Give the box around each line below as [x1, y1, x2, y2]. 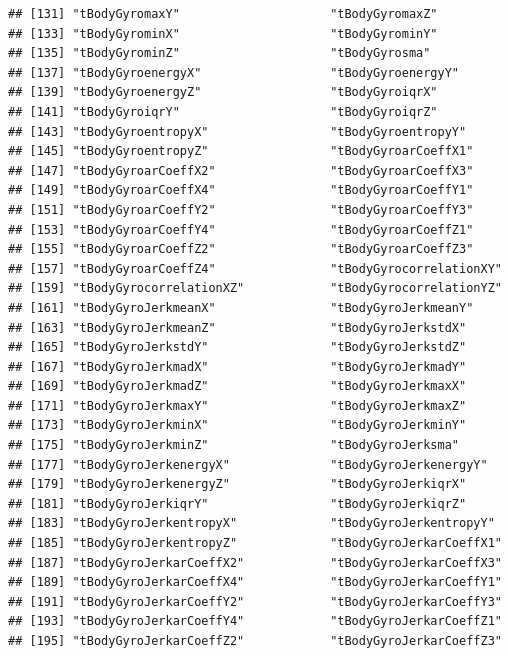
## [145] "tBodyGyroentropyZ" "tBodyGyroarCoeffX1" [8, 144, 474, 159]
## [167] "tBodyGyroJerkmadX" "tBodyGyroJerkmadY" [8, 359, 467, 374]
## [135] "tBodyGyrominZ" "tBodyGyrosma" [8, 46, 431, 61]
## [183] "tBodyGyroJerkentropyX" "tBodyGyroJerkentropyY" [8, 516, 495, 531]
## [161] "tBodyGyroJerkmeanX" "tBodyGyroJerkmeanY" [8, 300, 474, 315]
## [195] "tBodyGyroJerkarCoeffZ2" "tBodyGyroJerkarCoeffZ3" [8, 634, 502, 648]
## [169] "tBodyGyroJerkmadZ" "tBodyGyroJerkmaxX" [8, 379, 467, 394]
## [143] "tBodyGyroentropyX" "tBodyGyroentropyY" [8, 124, 467, 139]
